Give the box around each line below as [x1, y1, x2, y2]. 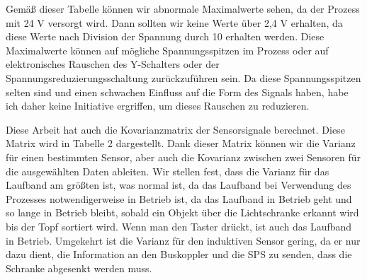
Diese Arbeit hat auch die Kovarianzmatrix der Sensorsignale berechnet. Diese [6, 122, 345, 136]
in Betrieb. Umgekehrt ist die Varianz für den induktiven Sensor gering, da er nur [6, 233, 361, 247]
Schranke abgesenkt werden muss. [6, 260, 152, 275]
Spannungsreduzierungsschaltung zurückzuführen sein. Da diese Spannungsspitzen [6, 70, 361, 85]
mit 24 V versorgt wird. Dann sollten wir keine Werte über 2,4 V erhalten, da [6, 15, 343, 30]
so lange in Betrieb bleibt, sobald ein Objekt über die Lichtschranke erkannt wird [6, 205, 359, 220]
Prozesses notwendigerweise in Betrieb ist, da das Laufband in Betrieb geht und [6, 191, 352, 206]
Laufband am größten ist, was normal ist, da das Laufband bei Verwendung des [6, 177, 351, 192]
